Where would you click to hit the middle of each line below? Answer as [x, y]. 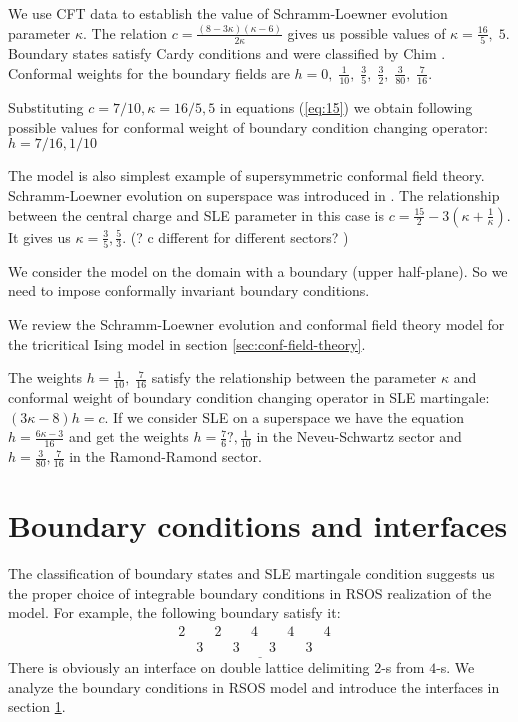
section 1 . [37, 706]
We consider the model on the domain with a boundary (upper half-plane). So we [258, 270]
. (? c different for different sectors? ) [235, 236]
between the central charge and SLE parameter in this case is [196, 214]
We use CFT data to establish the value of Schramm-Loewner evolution [228, 13]
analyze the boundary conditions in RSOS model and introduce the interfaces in [254, 686]
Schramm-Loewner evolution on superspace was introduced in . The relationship [254, 194]
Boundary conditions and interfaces [258, 525]
